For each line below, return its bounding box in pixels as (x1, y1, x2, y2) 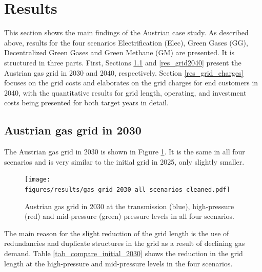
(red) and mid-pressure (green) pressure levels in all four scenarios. (25, 211, 234, 221)
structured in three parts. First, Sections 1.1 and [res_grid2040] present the (4, 57, 241, 67)
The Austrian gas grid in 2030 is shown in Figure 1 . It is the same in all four (4, 146, 245, 157)
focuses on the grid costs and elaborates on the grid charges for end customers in (4, 77, 258, 88)
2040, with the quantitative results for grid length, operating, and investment (4, 87, 247, 98)
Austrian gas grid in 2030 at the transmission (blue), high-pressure (25, 200, 234, 211)
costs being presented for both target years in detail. (4, 97, 169, 108)
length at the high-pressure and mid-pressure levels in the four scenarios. (4, 258, 233, 268)
